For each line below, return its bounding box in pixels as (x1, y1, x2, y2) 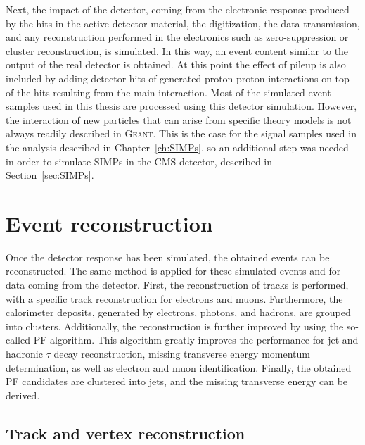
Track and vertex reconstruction (6, 422, 245, 444)
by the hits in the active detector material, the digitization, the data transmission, (6, 15, 360, 30)
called (6, 332, 30, 347)
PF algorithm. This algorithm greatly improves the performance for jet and (33, 332, 359, 347)
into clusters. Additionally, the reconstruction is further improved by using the (6, 318, 344, 333)
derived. (6, 387, 40, 402)
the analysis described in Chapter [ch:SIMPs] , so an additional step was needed (6, 139, 349, 154)
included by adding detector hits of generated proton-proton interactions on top (6, 70, 350, 85)
